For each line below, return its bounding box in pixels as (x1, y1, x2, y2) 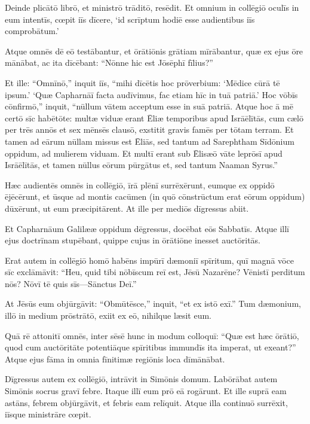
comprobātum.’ (5, 25, 59, 37)
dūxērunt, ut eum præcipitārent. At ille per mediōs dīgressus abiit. (5, 202, 249, 214)
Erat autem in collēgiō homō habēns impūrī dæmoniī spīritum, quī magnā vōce (5, 254, 294, 266)
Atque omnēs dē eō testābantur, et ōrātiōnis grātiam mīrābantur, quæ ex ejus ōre (5, 44, 303, 57)
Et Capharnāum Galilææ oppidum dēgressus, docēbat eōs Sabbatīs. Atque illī (5, 222, 290, 234)
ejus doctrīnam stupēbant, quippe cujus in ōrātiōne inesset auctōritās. (5, 234, 261, 246)
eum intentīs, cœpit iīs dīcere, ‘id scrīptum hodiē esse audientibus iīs (5, 13, 255, 25)
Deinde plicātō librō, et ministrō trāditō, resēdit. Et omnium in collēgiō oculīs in (5, 1, 299, 13)
